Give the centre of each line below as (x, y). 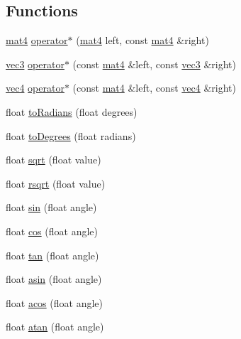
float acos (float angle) (54, 302)
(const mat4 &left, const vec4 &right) (155, 88)
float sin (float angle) (51, 207)
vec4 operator (35, 88)
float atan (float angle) (55, 327)
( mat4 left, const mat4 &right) (142, 40)
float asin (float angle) (54, 279)
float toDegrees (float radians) (71, 135)
